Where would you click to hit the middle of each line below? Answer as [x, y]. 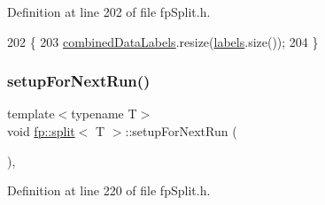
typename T [104, 114]
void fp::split [41, 131]
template [31, 114]
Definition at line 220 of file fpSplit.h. [109, 190]
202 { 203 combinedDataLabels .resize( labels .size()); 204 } [163, 41]
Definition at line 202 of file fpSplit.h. [109, 11]
